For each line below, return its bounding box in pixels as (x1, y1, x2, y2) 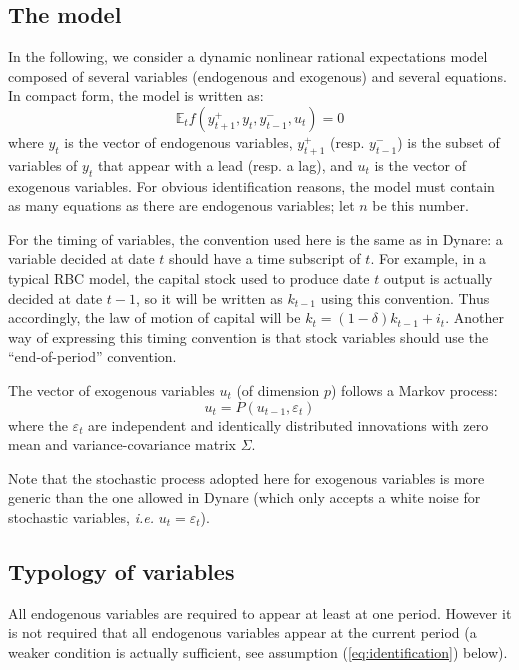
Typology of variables (8, 555, 235, 586)
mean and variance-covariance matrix (8, 434, 236, 455)
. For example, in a (370, 248, 487, 269)
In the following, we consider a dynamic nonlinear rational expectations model (8, 46, 488, 67)
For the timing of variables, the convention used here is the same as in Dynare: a (8, 228, 503, 249)
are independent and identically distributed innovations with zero (88, 414, 489, 435)
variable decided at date (8, 248, 155, 269)
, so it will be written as (135, 287, 283, 308)
